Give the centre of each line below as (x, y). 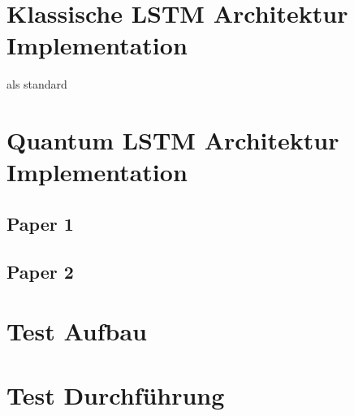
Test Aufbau (77, 331)
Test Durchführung (116, 394)
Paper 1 (40, 223)
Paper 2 (40, 271)
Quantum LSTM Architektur (173, 140)
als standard (37, 84)
